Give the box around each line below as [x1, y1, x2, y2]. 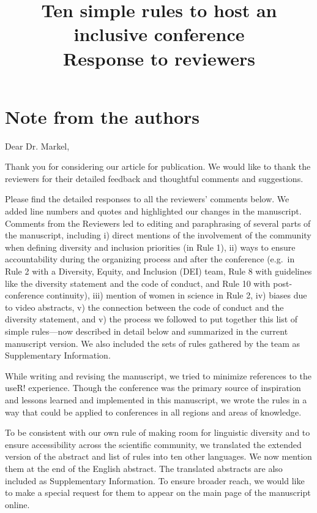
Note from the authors [5, 104, 200, 129]
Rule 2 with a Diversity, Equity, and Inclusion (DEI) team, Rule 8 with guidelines [5, 265, 312, 278]
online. [5, 498, 30, 511]
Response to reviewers [63, 45, 255, 70]
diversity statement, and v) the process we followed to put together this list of [5, 313, 298, 325]
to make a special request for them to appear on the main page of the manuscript [5, 486, 311, 499]
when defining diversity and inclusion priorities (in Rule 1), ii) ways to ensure [5, 240, 296, 253]
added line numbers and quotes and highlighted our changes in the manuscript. [5, 205, 302, 218]
